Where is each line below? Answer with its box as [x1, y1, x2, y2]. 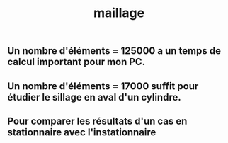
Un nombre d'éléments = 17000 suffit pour [7, 80, 199, 92]
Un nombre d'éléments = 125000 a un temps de [7, 45, 222, 57]
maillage [93, 5, 145, 21]
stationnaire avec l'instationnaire [7, 126, 156, 138]
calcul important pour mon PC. [7, 56, 146, 68]
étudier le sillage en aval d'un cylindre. [7, 91, 182, 103]
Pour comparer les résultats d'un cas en [7, 115, 188, 127]
